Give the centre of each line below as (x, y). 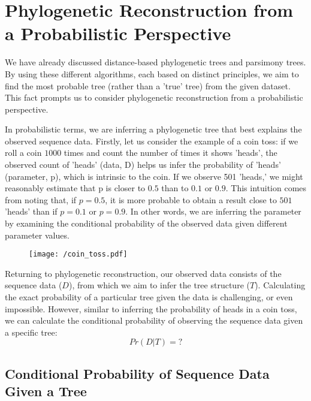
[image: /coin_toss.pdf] (78, 254)
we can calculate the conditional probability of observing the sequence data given (154, 320)
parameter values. (37, 235)
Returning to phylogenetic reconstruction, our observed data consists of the (143, 273)
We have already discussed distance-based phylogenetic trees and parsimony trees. (155, 62)
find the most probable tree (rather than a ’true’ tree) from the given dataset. (148, 85)
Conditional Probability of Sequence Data (137, 373)
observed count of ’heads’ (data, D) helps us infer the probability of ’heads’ (143, 165)
